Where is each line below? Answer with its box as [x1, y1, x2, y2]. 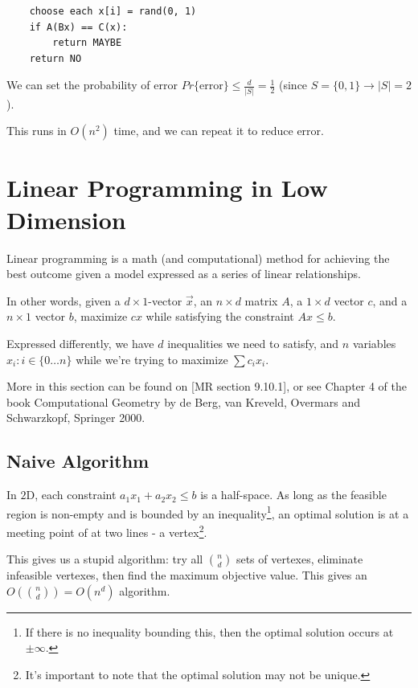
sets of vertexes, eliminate [236, 551, 363, 567]
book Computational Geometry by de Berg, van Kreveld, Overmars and [6, 393, 361, 410]
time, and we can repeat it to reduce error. [113, 122, 324, 139]
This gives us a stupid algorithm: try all [6, 551, 203, 567]
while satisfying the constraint [145, 308, 294, 325]
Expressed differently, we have [6, 334, 154, 351]
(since [278, 76, 308, 93]
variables [352, 334, 396, 351]
